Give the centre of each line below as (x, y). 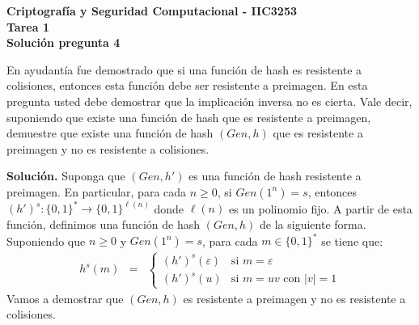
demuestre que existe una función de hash (110, 133)
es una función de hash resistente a (275, 176)
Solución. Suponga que (66, 176)
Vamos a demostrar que (65, 298)
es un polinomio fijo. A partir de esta (320, 208)
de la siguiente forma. (313, 224)
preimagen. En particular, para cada (97, 191)
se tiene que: (352, 241)
